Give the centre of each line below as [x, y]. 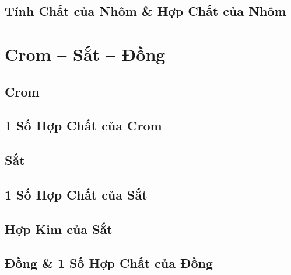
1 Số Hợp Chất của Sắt [76, 194]
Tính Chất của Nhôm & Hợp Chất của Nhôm [145, 11]
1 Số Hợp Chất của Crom [83, 126]
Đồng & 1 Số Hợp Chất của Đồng [109, 263]
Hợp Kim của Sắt [59, 228]
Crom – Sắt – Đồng [85, 54]
